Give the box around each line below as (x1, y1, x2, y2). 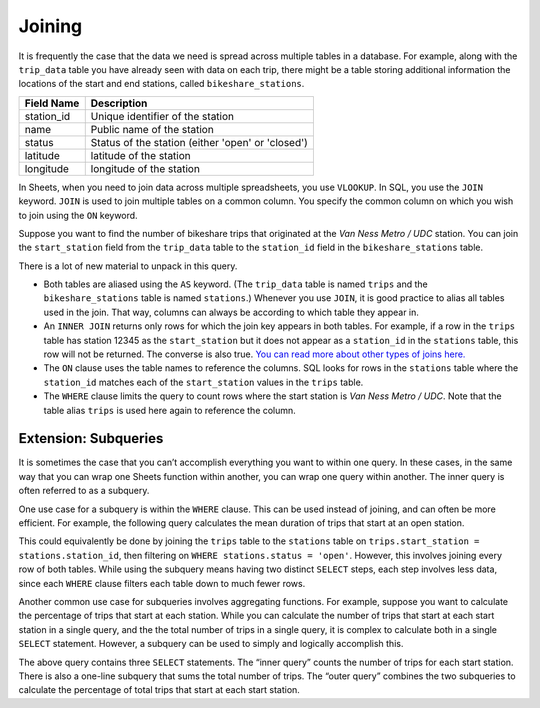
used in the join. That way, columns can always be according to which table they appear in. (43, 306, 420, 318)
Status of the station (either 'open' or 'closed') (90, 135, 309, 149)
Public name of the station (90, 122, 214, 136)
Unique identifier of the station (90, 109, 235, 123)
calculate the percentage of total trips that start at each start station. (18, 684, 300, 696)
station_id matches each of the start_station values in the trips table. (43, 376, 364, 388)
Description (90, 96, 148, 110)
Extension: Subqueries (18, 430, 164, 447)
